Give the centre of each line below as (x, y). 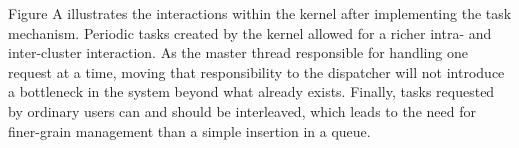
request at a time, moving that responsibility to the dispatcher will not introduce (256, 71)
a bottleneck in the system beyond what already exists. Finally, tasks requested (251, 91)
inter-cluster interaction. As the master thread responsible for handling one (238, 52)
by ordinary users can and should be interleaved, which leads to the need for (242, 110)
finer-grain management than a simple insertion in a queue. (189, 130)
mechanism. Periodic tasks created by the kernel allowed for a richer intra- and (250, 32)
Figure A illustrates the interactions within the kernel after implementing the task (260, 13)
